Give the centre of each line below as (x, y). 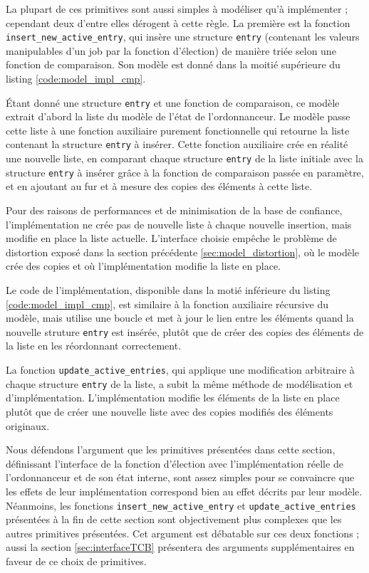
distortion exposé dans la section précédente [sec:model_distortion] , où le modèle (183, 252)
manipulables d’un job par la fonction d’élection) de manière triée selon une (171, 50)
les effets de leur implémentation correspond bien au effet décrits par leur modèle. (184, 491)
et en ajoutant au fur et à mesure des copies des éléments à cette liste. (159, 186)
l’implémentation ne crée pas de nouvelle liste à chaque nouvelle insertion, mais (179, 224)
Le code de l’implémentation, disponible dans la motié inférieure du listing (168, 290)
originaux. (28, 425)
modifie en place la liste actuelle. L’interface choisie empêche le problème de (171, 238)
